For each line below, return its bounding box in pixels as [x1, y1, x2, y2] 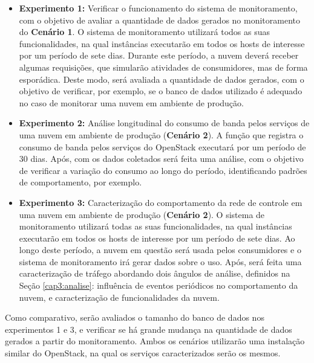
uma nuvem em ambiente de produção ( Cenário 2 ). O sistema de [19, 208, 265, 220]
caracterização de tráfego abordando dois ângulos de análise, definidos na [19, 267, 290, 280]
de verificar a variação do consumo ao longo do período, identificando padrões [19, 164, 307, 176]
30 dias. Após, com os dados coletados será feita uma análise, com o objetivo [19, 152, 304, 165]
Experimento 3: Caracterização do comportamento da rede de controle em [19, 196, 303, 208]
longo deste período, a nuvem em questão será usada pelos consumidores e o [19, 243, 301, 256]
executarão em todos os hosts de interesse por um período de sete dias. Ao [19, 231, 295, 244]
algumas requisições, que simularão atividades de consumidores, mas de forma [19, 60, 308, 73]
